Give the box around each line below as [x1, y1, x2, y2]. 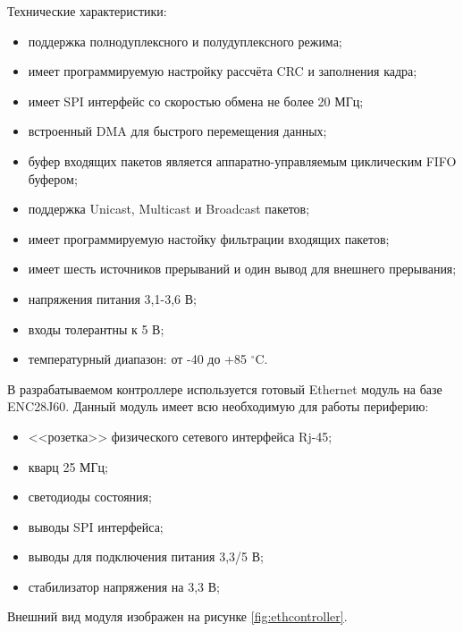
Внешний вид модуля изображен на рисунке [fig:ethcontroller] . [7, 607, 348, 626]
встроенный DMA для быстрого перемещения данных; [28, 122, 327, 140]
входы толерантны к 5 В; [28, 319, 164, 338]
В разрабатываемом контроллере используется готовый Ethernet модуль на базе [7, 379, 442, 398]
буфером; [28, 169, 78, 188]
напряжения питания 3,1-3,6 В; [28, 289, 197, 308]
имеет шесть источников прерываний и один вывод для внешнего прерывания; [28, 259, 457, 278]
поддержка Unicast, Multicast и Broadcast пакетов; [28, 199, 310, 218]
